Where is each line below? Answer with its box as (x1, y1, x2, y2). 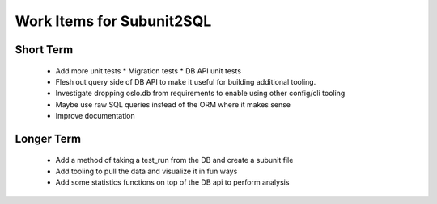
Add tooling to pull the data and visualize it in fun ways (55, 166, 238, 176)
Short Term (15, 43, 74, 56)
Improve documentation (55, 111, 135, 121)
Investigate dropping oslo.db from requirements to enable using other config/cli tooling (55, 89, 346, 98)
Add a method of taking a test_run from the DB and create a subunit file (55, 155, 294, 164)
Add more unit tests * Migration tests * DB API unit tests (55, 65, 242, 76)
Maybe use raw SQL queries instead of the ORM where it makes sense (55, 99, 291, 109)
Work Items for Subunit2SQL (15, 12, 212, 30)
